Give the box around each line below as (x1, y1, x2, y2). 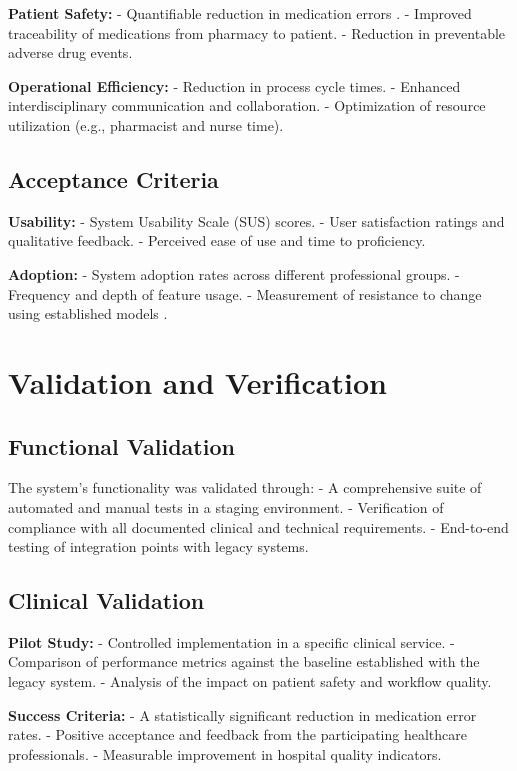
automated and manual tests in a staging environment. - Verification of (8, 496, 444, 517)
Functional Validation (8, 430, 235, 461)
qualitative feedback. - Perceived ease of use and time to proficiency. (8, 230, 426, 251)
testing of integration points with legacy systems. (8, 536, 309, 557)
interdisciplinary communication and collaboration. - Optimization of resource (8, 95, 486, 116)
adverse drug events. (8, 42, 133, 63)
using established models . (8, 303, 168, 324)
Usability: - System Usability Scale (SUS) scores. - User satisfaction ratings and (8, 210, 505, 231)
